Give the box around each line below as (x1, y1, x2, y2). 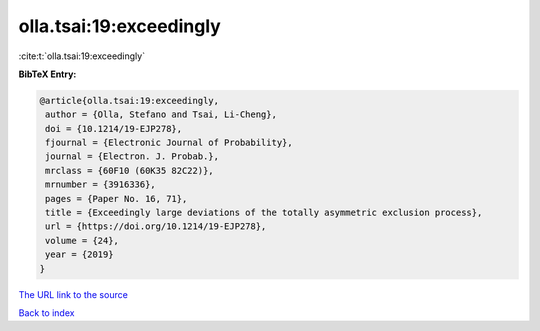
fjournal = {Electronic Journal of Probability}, (45, 137, 294, 149)
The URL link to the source (18, 288, 129, 300)
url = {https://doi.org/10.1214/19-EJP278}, (45, 221, 267, 232)
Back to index (18, 306, 75, 319)
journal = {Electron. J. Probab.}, (45, 151, 220, 162)
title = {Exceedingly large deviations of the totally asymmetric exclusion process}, (45, 207, 483, 219)
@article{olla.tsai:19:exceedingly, (39, 95, 220, 106)
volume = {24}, (45, 235, 120, 246)
